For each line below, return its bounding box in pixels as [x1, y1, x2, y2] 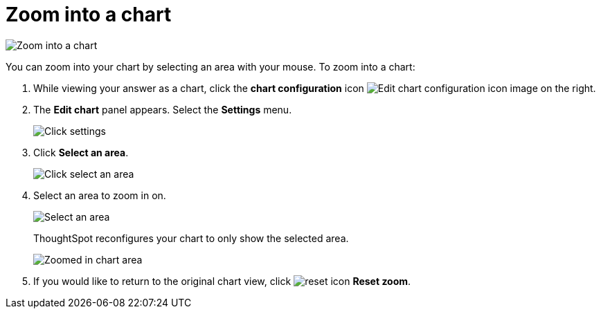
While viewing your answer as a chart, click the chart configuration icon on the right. [33, 82, 596, 94]
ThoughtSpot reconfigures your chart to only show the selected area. [33, 232, 349, 244]
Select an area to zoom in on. [33, 189, 166, 201]
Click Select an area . [33, 146, 129, 158]
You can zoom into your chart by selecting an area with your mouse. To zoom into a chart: [6, 60, 415, 73]
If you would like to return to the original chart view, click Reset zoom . [33, 275, 411, 287]
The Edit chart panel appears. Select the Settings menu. [33, 103, 292, 116]
